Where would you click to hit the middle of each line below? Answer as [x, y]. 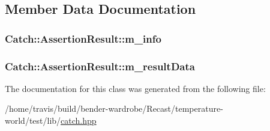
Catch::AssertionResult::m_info [83, 38]
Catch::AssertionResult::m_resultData [100, 66]
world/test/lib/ [33, 120]
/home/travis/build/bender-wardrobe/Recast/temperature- [114, 108]
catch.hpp [79, 120]
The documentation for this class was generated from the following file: [135, 88]
